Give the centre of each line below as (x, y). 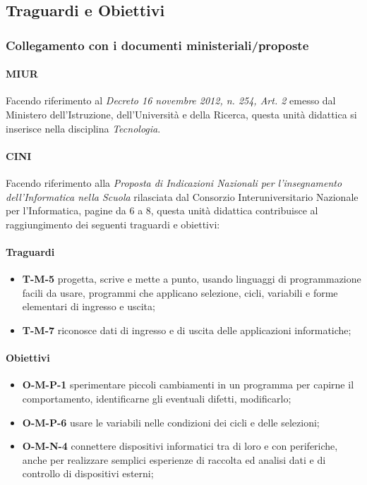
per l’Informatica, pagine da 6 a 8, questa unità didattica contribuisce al (162, 210)
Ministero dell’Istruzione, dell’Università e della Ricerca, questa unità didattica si (181, 115)
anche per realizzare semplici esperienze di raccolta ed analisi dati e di (174, 459)
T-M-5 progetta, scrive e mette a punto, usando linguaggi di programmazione (192, 279)
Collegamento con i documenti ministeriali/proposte (157, 45)
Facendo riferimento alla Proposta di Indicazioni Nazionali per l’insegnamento (174, 183)
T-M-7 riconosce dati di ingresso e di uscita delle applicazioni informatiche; (187, 330)
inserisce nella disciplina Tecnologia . (83, 128)
